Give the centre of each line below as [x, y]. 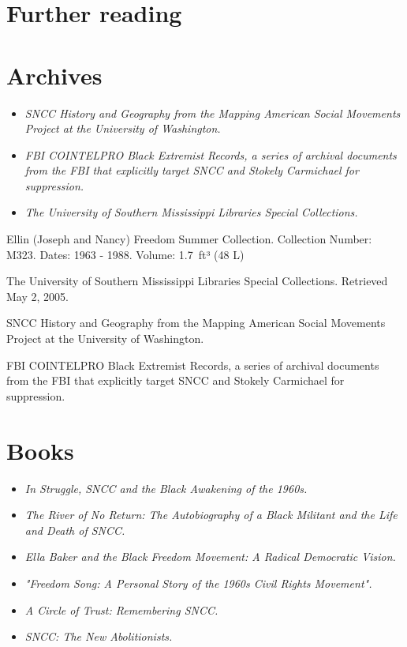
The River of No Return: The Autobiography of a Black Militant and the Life [211, 515]
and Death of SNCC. [75, 530]
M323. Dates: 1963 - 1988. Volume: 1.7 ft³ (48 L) [125, 254]
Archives [54, 75]
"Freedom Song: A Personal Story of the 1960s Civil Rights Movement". [198, 583]
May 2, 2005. [37, 296]
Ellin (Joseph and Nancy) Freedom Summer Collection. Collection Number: [189, 239]
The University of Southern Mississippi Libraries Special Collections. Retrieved [197, 281]
